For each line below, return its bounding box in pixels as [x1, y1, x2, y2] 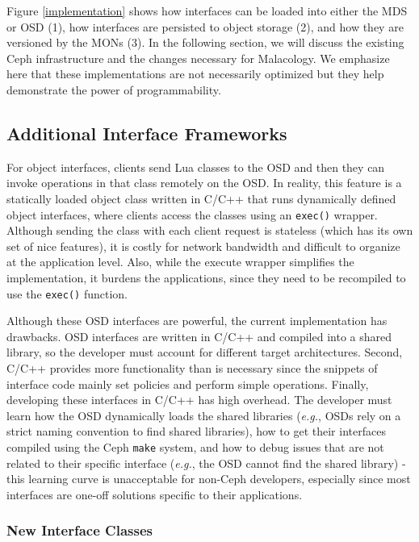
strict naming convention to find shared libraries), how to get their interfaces [6, 423, 386, 440]
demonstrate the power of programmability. [6, 81, 221, 98]
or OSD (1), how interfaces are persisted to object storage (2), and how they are [6, 18, 404, 35]
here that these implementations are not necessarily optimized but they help [6, 65, 384, 82]
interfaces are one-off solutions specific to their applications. [6, 486, 303, 502]
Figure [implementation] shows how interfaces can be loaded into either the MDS [6, 2, 408, 19]
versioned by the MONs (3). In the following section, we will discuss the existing [6, 34, 404, 51]
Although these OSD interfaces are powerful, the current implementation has [6, 312, 388, 329]
